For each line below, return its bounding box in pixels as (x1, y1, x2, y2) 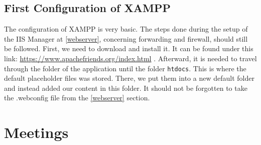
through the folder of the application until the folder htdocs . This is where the (4, 63, 246, 73)
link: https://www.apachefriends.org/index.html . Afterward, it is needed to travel (4, 53, 257, 63)
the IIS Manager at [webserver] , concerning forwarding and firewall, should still (4, 33, 248, 44)
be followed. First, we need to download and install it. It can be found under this (4, 43, 253, 54)
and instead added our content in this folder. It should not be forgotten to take (4, 82, 247, 93)
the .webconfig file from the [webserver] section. (4, 92, 150, 103)
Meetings (4, 122, 69, 142)
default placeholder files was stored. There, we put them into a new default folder (4, 73, 254, 83)
